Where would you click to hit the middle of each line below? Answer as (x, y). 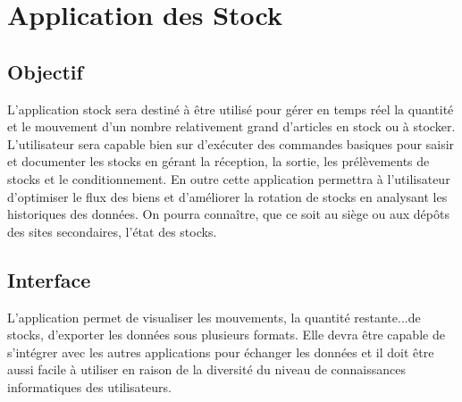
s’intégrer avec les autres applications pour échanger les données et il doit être (221, 352)
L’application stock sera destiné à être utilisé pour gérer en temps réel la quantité (231, 109)
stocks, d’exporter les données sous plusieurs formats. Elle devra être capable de (226, 335)
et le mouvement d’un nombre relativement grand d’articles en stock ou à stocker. (231, 126)
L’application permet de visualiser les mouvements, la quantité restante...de (214, 317)
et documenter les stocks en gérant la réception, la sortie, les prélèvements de (218, 161)
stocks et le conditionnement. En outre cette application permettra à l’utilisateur (229, 178)
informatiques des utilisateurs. (89, 386)
